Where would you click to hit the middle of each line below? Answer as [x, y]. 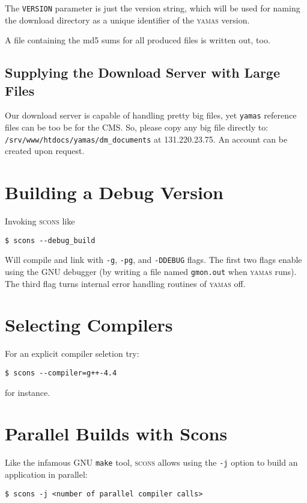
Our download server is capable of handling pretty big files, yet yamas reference [151, 115]
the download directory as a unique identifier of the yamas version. [127, 20]
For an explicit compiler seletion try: [72, 353]
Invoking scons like [40, 221]
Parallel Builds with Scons [116, 434]
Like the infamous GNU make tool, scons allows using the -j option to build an [151, 462]
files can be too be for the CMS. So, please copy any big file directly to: [137, 127]
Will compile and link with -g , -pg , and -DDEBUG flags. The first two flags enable [153, 260]
